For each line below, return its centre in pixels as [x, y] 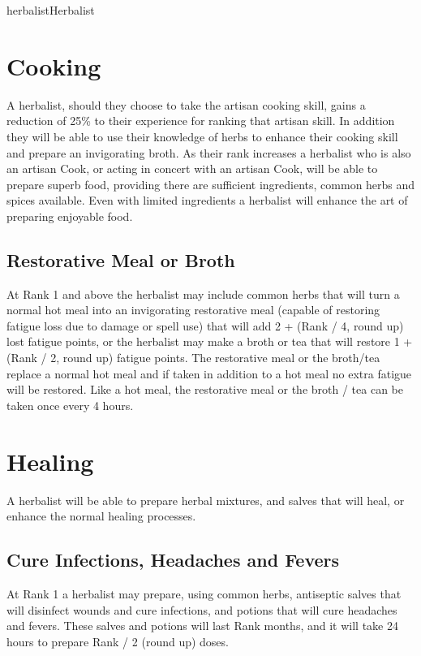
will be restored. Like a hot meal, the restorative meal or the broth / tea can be [205, 389]
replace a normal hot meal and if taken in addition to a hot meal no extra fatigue [209, 373]
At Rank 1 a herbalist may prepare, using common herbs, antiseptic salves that [204, 593]
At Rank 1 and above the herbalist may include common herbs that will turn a [203, 293]
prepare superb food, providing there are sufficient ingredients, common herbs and [211, 184]
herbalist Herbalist [51, 10]
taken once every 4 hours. [70, 405]
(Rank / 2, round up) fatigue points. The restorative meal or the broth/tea [193, 358]
